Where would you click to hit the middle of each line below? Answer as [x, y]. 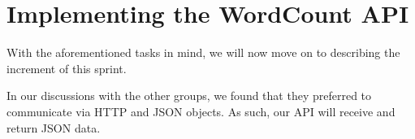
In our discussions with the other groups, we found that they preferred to [189, 96]
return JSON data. [54, 127]
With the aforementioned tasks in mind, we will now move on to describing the [203, 52]
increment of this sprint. [67, 68]
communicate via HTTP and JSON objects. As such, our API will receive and [201, 111]
